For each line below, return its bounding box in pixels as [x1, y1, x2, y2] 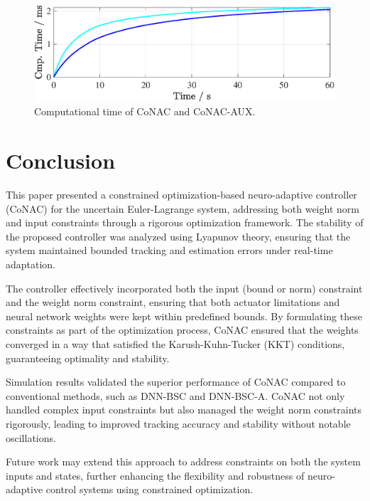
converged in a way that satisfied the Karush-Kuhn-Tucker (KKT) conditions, [6, 336, 345, 351]
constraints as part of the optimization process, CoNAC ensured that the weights [6, 322, 359, 337]
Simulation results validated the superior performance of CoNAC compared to [6, 374, 346, 389]
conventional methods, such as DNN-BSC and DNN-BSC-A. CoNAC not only [6, 388, 345, 403]
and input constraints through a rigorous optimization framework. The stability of [6, 215, 364, 230]
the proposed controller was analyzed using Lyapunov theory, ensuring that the [6, 228, 351, 243]
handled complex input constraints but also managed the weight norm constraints [6, 402, 362, 417]
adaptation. [6, 256, 56, 271]
